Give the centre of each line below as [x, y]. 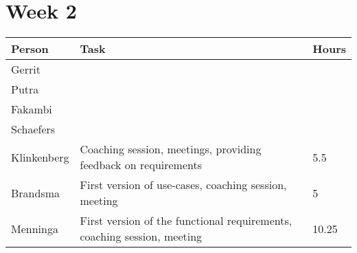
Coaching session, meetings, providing [171, 149]
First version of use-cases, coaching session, [183, 185]
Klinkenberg [40, 157]
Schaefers [33, 129]
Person [30, 49]
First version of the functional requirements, [186, 221]
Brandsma [36, 192]
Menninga [35, 228]
